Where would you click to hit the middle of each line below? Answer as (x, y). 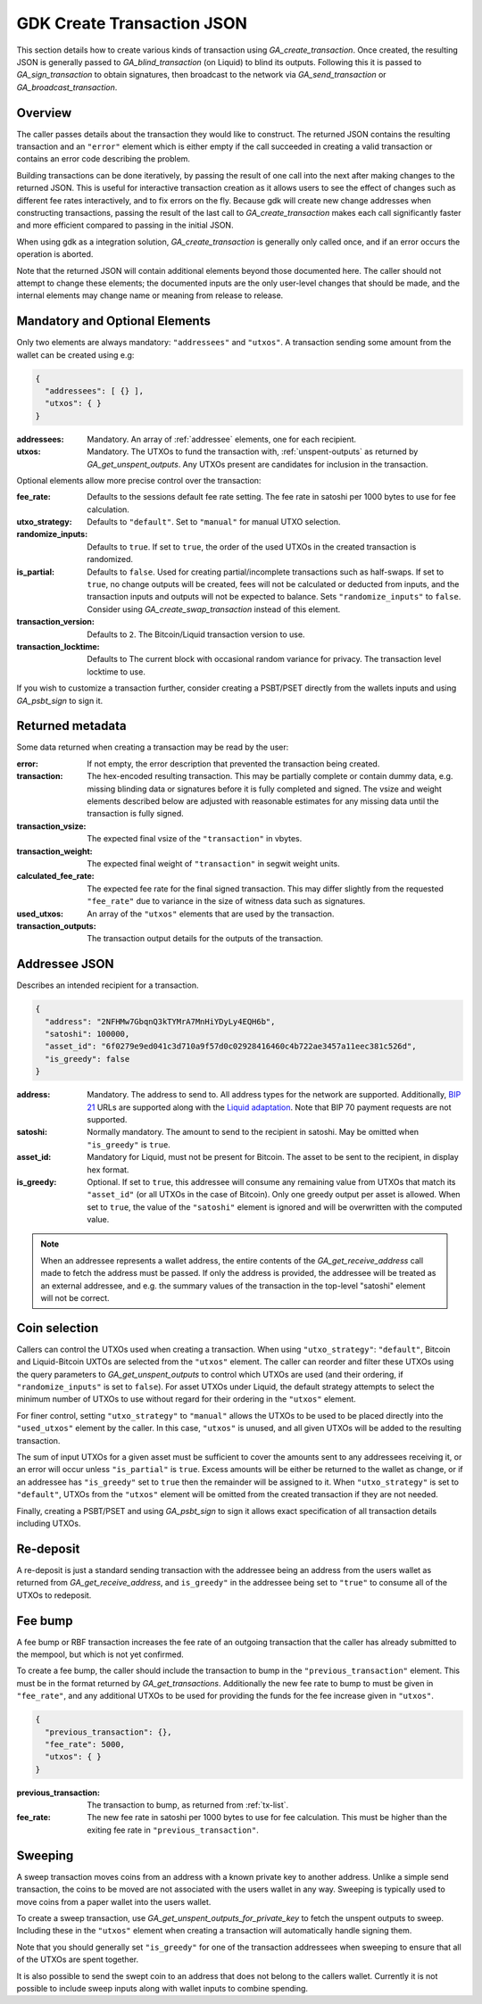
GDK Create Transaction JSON (132, 23)
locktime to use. (116, 671)
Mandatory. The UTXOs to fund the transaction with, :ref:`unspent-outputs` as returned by (253, 451)
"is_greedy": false (87, 1059)
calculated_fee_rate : (55, 876)
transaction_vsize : (51, 826)
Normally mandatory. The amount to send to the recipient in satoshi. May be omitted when (253, 1132)
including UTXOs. (49, 1523)
